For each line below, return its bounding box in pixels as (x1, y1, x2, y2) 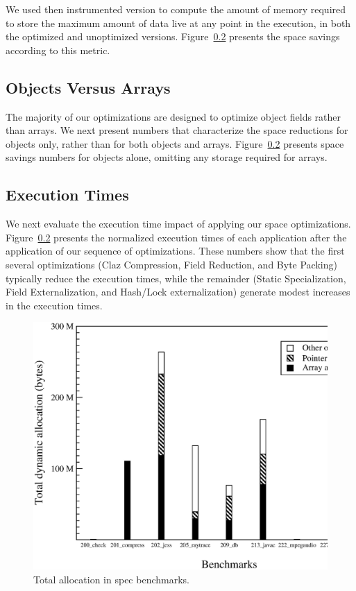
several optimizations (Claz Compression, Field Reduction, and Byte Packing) (6, 257, 337, 271)
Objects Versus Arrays (6, 76, 171, 98)
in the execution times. (6, 298, 103, 312)
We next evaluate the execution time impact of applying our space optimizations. (6, 216, 351, 231)
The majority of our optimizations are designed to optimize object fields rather (6, 109, 341, 123)
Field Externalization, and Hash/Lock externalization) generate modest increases (6, 284, 350, 299)
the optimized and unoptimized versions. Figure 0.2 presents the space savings (6, 29, 340, 44)
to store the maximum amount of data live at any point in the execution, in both (6, 15, 351, 30)
